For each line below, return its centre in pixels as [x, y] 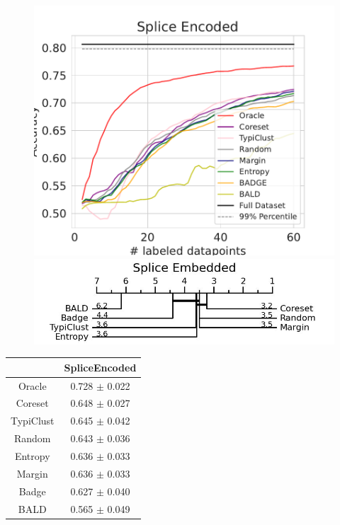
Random [32, 438]
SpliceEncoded [100, 367]
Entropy [32, 455]
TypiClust [33, 421]
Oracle [32, 385]
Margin [32, 473]
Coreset [32, 403]
